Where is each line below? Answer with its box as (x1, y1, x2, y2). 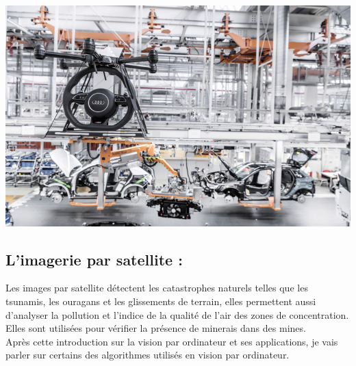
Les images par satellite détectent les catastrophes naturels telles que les (5, 280, 308, 295)
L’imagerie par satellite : (5, 248, 183, 270)
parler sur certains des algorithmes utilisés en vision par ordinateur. (5, 348, 290, 362)
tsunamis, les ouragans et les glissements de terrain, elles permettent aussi (5, 293, 316, 308)
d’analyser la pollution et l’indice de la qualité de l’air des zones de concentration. (5, 307, 349, 322)
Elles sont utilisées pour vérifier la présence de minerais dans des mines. (5, 321, 306, 335)
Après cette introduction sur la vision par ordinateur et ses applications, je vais (5, 334, 338, 348)
